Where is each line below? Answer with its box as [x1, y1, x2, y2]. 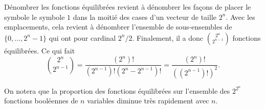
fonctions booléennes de [4, 95, 78, 106]
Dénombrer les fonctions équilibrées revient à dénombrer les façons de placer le [4, 2, 251, 12]
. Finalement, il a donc [132, 32, 204, 43]
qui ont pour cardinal [49, 32, 116, 43]
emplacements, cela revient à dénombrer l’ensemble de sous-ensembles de [4, 21, 232, 32]
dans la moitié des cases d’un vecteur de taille [73, 11, 217, 22]
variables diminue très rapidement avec [87, 95, 209, 106]
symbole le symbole [4, 11, 65, 22]
